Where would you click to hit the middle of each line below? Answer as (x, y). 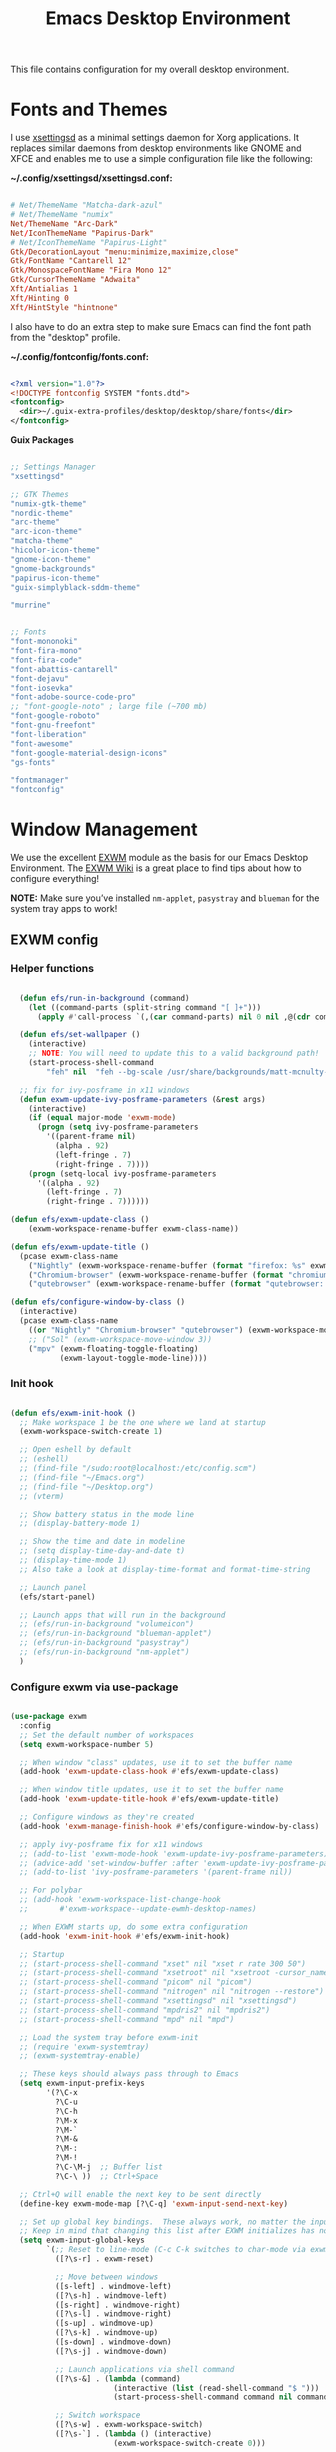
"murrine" (31, 605)
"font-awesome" (42, 743)
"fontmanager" (40, 780)
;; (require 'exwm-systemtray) (84, 2047)
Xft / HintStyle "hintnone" (64, 307)
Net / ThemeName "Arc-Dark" (64, 223)
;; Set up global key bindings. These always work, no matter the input (176, 2222)
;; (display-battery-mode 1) (80, 1523)
